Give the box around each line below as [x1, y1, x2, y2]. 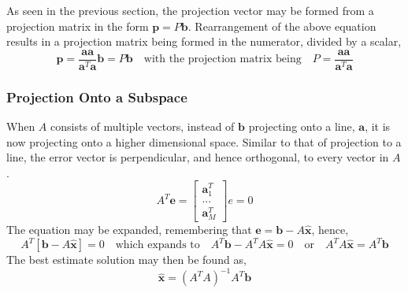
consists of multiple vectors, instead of [50, 118, 235, 135]
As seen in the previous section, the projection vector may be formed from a [6, 2, 374, 18]
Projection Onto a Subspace [6, 87, 187, 106]
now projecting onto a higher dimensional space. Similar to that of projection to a [6, 133, 402, 150]
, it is [365, 118, 391, 135]
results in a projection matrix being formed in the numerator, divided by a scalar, [6, 33, 402, 50]
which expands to [115, 239, 200, 251]
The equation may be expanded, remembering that [6, 221, 252, 237]
